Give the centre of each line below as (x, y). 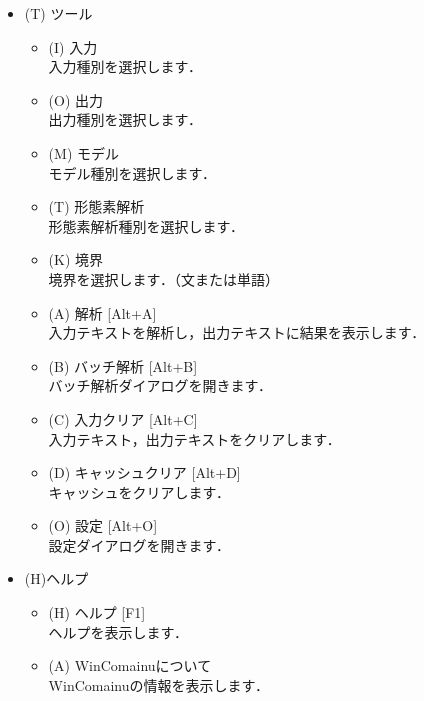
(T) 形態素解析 (96, 206)
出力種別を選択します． (125, 119)
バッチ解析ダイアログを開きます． (160, 385)
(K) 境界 (76, 259)
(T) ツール (58, 13)
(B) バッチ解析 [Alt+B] (123, 365)
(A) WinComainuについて (130, 665)
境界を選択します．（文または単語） (164, 278)
